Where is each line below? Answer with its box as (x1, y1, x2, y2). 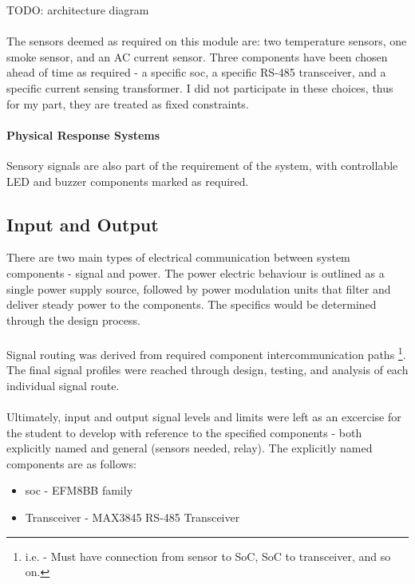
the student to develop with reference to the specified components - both (6, 424, 362, 440)
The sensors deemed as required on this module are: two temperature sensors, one (6, 33, 407, 49)
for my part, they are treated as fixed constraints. (6, 95, 249, 112)
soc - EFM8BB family (25, 482, 133, 499)
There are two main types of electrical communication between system (6, 249, 350, 266)
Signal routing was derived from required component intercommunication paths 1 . (6, 343, 406, 362)
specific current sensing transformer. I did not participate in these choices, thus (6, 79, 393, 96)
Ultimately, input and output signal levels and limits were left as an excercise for (6, 408, 401, 424)
